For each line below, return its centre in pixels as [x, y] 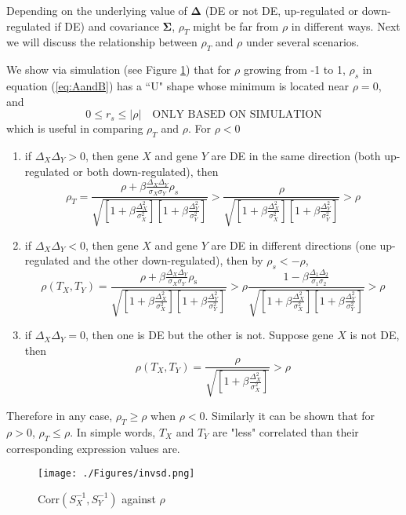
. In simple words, [113, 431]
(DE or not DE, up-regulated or [282, 10]
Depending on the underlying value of [97, 10]
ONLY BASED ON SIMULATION [237, 115]
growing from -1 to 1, [294, 69]
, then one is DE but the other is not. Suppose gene [210, 335]
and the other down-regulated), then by [168, 260]
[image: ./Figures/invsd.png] [116, 474]
